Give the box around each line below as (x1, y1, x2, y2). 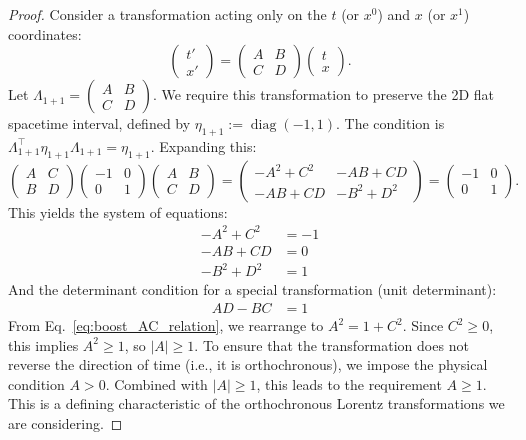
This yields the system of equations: (8, 201, 228, 222)
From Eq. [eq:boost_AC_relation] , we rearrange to (8, 315, 324, 336)
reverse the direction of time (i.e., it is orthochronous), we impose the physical (8, 354, 488, 375)
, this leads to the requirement (256, 373, 442, 394)
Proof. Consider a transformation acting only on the (8, 4, 327, 24)
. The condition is (336, 113, 445, 134)
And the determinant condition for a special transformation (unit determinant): (8, 279, 497, 300)
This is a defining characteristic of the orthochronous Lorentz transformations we (8, 393, 505, 414)
